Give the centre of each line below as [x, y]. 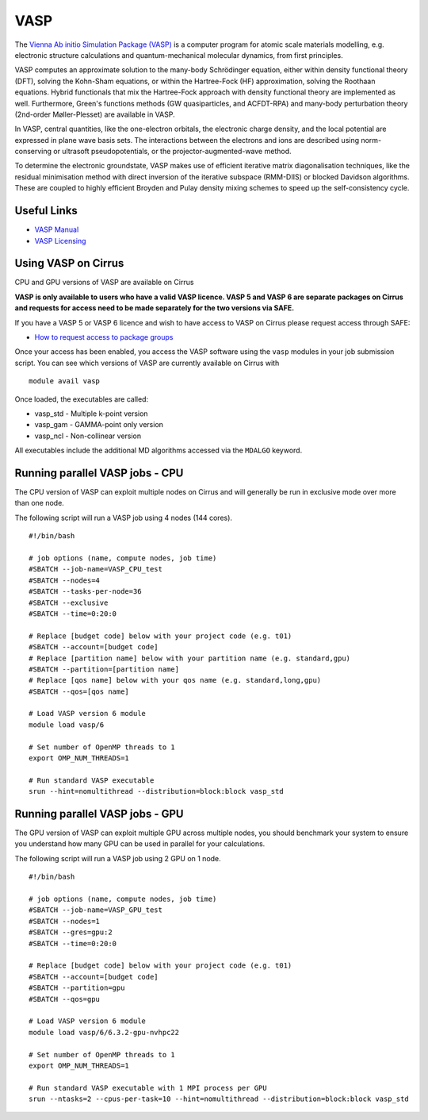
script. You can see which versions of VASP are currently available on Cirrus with [147, 363]
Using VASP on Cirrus [69, 263]
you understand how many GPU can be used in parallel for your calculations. [140, 844]
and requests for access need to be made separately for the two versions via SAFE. [155, 308]
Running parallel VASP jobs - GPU [99, 814]
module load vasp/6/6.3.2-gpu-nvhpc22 [104, 1032]
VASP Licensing [60, 241]
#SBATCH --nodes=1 [65, 921]
